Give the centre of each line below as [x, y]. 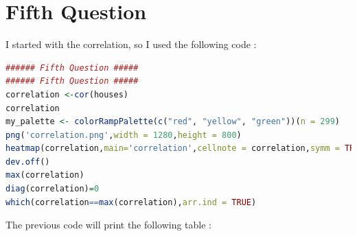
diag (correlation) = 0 [53, 189]
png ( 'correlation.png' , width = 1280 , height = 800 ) [124, 135]
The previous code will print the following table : [109, 225]
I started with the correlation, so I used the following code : [131, 44]
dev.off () [28, 162]
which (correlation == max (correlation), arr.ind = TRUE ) [131, 202]
